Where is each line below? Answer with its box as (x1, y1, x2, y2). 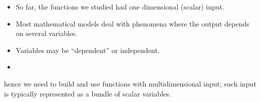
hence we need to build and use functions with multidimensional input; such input (4, 78, 256, 88)
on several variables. (16, 28, 78, 38)
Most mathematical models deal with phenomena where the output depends (16, 18, 249, 28)
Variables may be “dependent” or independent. (16, 44, 160, 55)
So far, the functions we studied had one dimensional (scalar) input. (16, 1, 224, 11)
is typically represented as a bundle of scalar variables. (4, 88, 171, 98)
